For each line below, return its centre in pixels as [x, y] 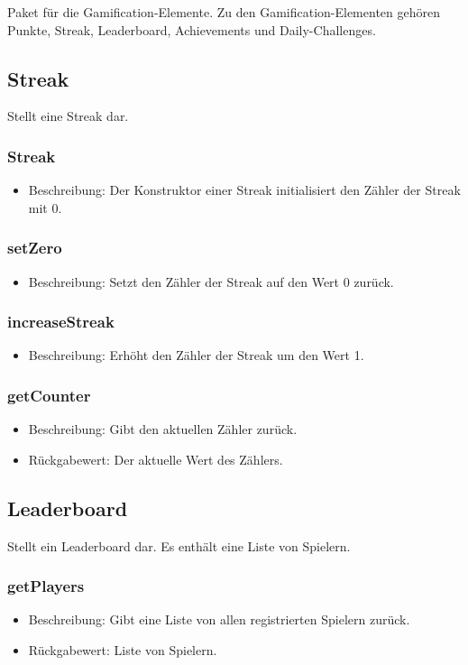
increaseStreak [61, 322]
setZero [35, 248]
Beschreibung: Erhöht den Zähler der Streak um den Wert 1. [196, 355]
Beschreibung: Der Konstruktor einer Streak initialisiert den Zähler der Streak [244, 190]
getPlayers [46, 586]
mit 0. [45, 207]
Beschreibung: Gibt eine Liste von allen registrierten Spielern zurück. [219, 619]
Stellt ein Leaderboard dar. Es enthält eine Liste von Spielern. [179, 545]
